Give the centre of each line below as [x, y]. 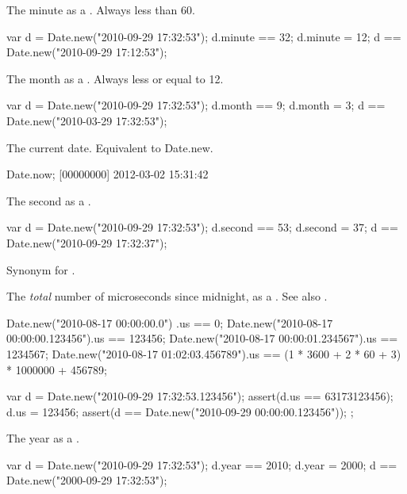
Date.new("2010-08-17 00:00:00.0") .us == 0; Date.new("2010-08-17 [170, 322]
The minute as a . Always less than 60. [101, 10]
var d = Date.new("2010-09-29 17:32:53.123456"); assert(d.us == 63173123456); [200, 396]
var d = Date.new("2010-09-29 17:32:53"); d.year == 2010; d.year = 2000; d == [202, 464]
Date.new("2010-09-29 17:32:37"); [87, 242]
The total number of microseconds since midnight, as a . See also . [167, 296]
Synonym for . [41, 269]
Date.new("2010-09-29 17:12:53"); [87, 52]
